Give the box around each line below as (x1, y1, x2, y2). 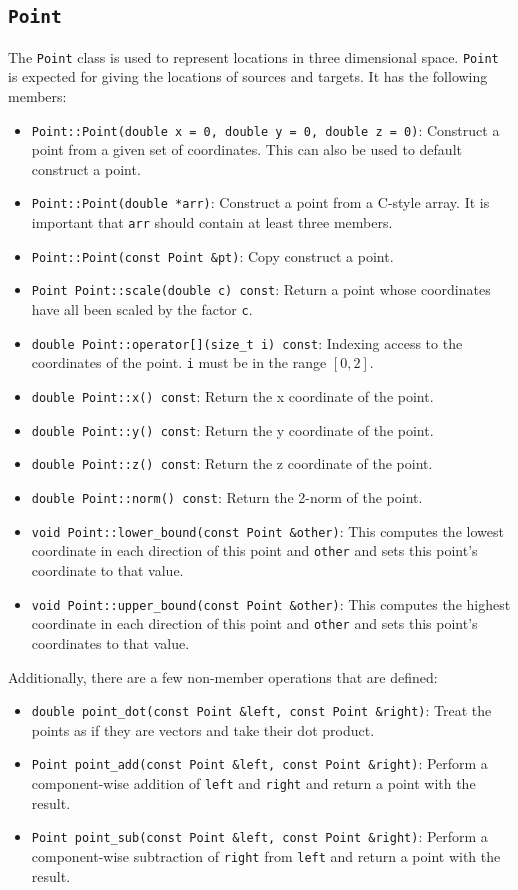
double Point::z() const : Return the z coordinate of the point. (31, 453, 433, 474)
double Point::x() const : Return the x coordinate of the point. (31, 386, 434, 407)
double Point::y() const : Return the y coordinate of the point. (31, 419, 434, 440)
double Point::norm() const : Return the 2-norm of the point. (31, 487, 423, 508)
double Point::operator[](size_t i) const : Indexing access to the (31, 332, 463, 353)
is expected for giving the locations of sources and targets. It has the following (8, 66, 488, 87)
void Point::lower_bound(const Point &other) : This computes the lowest (31, 520, 504, 541)
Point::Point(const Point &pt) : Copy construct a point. (31, 245, 394, 266)
